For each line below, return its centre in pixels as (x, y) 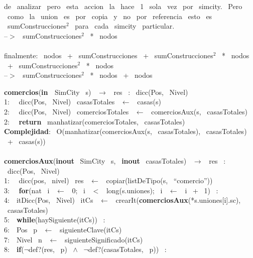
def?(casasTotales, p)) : (127, 249)
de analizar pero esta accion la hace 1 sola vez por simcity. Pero (123, 6)
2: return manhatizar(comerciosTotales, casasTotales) (95, 121)
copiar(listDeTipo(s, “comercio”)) (159, 180)
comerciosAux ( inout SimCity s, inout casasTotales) (95, 160)
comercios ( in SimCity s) (48, 92)
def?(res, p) (48, 249)
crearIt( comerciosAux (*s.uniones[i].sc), (178, 200)
